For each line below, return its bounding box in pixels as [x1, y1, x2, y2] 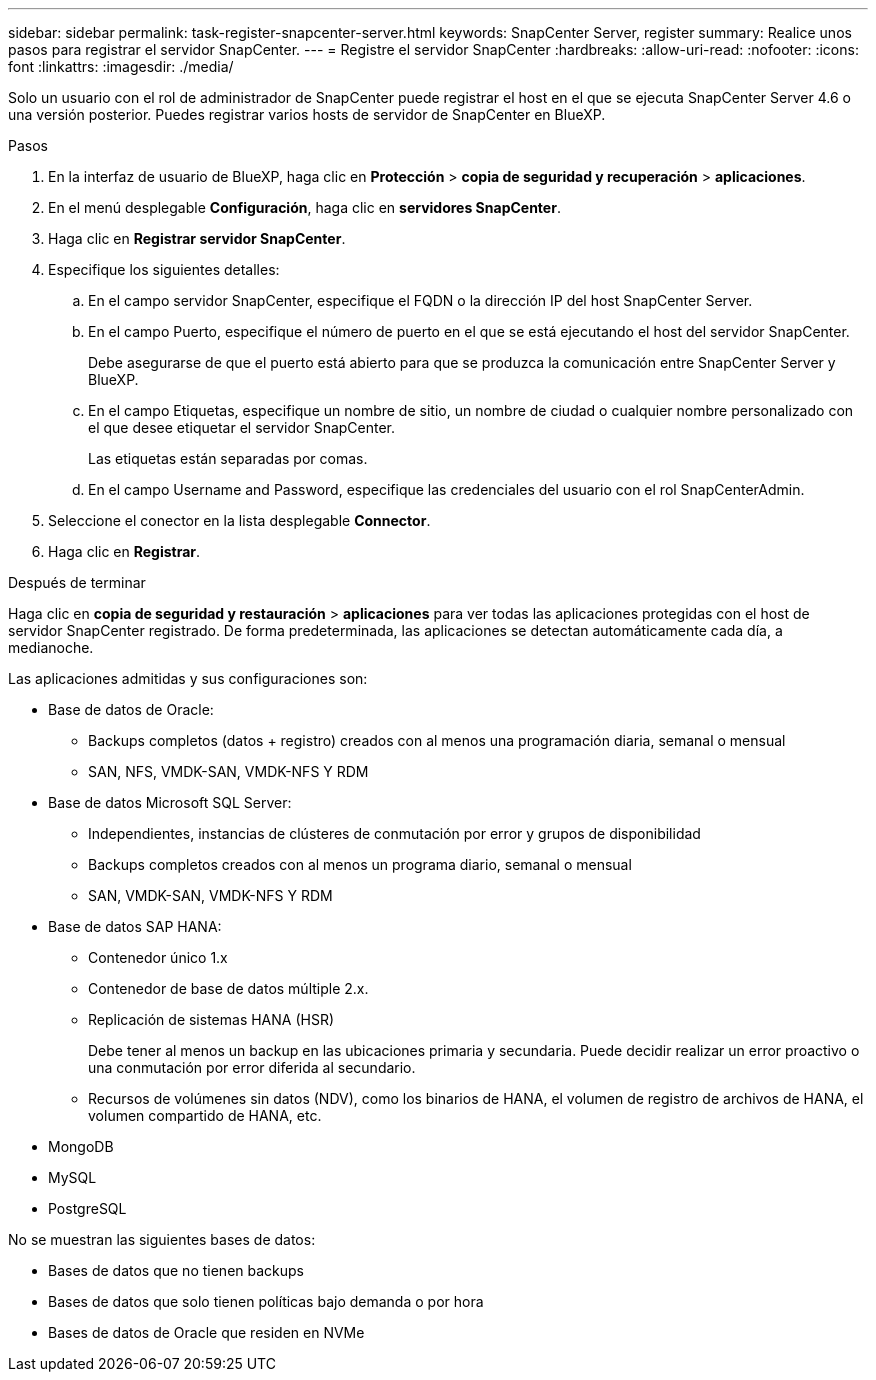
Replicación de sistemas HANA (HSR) [88, 1011, 335, 1028]
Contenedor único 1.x [88, 949, 228, 966]
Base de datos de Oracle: [48, 701, 214, 718]
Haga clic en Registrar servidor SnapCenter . [48, 230, 346, 247]
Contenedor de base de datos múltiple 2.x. [88, 980, 369, 997]
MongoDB [48, 1138, 114, 1155]
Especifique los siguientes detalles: [48, 261, 280, 278]
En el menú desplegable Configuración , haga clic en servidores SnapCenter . [48, 199, 561, 216]
